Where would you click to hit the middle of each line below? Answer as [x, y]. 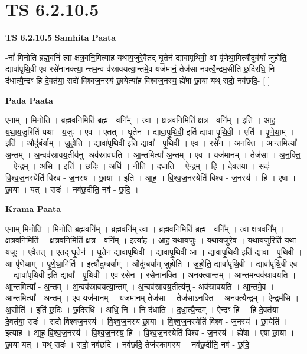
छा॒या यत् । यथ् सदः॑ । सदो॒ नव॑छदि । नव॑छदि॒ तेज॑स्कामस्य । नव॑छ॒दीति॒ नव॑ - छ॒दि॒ [127, 344]
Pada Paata [29, 100]
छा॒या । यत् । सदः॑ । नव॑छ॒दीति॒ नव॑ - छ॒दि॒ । [72, 189]
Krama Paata [33, 209]
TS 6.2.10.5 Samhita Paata [61, 37]
